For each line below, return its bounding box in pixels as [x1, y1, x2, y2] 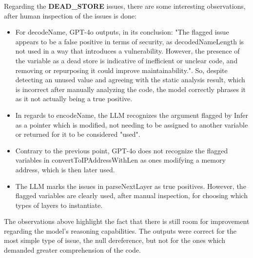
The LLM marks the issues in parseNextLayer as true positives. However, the [15, 181, 246, 191]
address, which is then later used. [15, 164, 115, 174]
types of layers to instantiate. [15, 200, 103, 210]
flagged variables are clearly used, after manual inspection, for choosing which [15, 190, 248, 201]
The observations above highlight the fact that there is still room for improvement [4, 216, 250, 226]
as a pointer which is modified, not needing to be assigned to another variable [15, 119, 248, 129]
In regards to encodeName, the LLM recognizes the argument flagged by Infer [15, 110, 248, 120]
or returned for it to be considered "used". [15, 129, 140, 139]
